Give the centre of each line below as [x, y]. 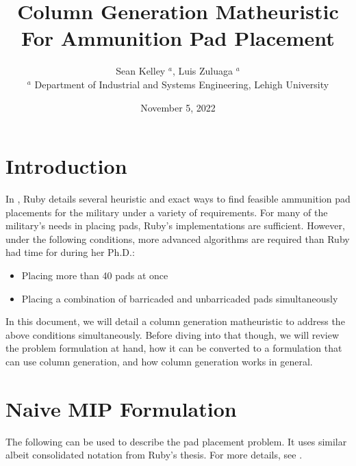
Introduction [66, 166]
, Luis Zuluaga [203, 71]
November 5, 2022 [178, 107]
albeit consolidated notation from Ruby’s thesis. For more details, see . [154, 455]
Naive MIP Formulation [121, 408]
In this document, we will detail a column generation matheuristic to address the [175, 321]
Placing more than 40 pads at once [95, 275]
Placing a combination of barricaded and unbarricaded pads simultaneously [180, 298]
